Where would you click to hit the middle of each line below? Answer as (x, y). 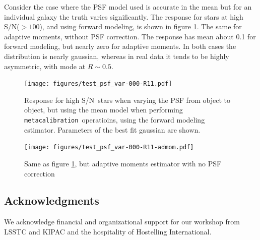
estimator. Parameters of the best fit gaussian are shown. (112, 129)
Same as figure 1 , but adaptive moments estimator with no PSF (123, 163)
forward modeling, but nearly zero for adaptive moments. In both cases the (120, 46)
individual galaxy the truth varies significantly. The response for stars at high (124, 16)
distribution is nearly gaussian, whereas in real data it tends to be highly (117, 56)
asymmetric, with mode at (45, 66)
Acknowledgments (52, 200)
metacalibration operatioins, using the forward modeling (115, 119)
